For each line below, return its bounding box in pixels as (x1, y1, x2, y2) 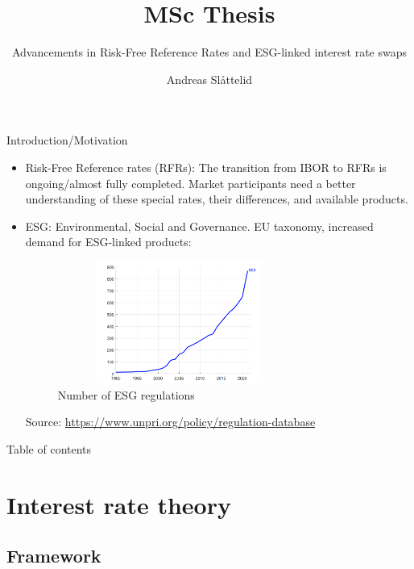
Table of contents (6, 440, 92, 457)
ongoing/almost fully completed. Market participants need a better (25, 174, 356, 191)
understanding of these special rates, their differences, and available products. (25, 190, 408, 207)
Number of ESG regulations (57, 386, 195, 403)
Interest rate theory (6, 487, 231, 521)
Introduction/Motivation (6, 132, 128, 149)
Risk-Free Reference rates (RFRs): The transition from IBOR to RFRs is (25, 158, 387, 175)
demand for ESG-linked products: (25, 233, 192, 250)
